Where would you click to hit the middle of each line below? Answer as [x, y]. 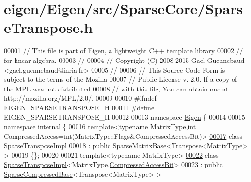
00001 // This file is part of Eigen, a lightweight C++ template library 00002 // [124, 51]
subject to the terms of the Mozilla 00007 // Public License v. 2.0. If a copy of [121, 79]
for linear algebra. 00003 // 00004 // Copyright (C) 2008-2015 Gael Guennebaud [124, 60]
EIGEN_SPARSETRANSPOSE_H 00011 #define [79, 107]
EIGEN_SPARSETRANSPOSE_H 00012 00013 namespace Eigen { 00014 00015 [125, 117]
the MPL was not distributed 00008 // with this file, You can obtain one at [116, 88]
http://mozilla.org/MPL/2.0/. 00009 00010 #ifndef [80, 98]
